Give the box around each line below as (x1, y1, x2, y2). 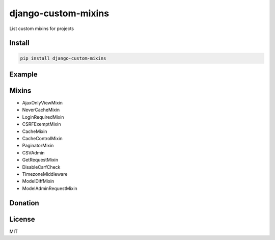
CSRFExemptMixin (22, 121, 61, 127)
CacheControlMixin (22, 136, 63, 142)
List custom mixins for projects (9, 25, 74, 32)
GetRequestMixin (22, 157, 59, 163)
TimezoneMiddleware (22, 171, 68, 177)
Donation (9, 199, 39, 207)
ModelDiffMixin (22, 178, 54, 184)
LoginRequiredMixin (22, 114, 64, 120)
